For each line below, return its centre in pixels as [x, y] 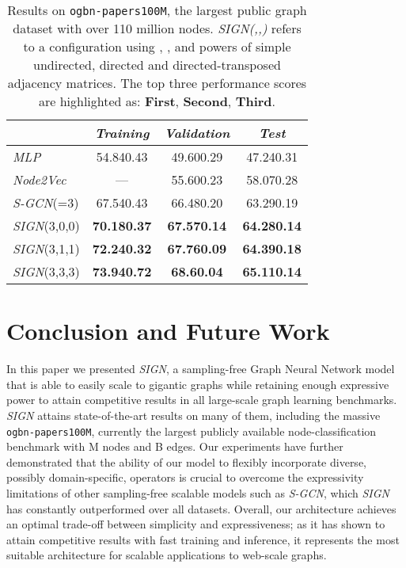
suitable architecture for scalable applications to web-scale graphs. [167, 555]
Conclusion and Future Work [168, 331]
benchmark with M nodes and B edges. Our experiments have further [175, 446]
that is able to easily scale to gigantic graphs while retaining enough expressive [198, 384]
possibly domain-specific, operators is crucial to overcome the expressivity [185, 477]
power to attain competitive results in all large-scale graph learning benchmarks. [202, 400]
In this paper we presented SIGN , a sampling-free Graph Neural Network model [201, 369]
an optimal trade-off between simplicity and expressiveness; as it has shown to [196, 524]
